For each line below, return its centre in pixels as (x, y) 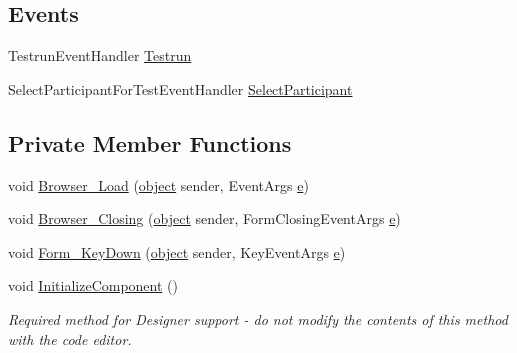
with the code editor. (70, 338)
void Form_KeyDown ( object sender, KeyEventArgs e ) (177, 251)
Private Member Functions (150, 142)
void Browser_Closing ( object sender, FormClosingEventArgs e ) (204, 218)
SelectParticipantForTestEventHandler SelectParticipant (180, 88)
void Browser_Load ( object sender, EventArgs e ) (158, 184)
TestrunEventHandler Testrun (100, 55)
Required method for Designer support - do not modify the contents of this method (258, 318)
